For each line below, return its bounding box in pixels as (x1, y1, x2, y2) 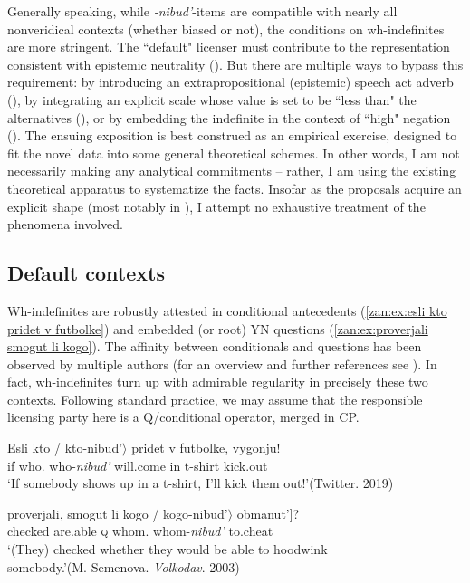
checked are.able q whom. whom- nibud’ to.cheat (7, 521, 273, 540)
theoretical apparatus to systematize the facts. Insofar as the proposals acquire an (7, 178, 462, 197)
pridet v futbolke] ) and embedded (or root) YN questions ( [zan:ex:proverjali (7, 319, 428, 338)
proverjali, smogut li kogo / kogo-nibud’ (7, 503, 228, 522)
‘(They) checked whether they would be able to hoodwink (7, 540, 328, 559)
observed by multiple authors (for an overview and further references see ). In (7, 354, 437, 373)
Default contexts (7, 259, 165, 287)
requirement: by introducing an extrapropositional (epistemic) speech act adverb (7, 72, 454, 91)
